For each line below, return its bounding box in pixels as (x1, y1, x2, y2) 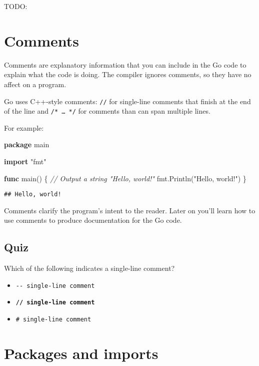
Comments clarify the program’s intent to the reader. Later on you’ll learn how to (4, 205, 255, 215)
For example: (4, 122, 44, 133)
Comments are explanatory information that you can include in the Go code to (4, 59, 246, 70)
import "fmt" (4, 156, 46, 166)
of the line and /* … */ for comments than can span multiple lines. (4, 106, 210, 116)
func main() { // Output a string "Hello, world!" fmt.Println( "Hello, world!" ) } (4, 173, 246, 183)
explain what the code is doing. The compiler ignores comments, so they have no (4, 69, 251, 80)
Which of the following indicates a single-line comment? (4, 263, 175, 273)
